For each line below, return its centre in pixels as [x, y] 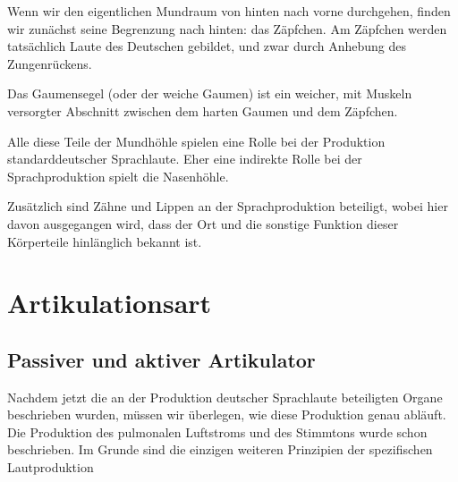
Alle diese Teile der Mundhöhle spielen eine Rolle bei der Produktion [196, 141]
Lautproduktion [51, 467]
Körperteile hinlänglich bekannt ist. [105, 241]
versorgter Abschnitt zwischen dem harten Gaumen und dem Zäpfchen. [203, 110]
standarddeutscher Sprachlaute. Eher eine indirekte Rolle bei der [185, 159]
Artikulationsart [110, 303]
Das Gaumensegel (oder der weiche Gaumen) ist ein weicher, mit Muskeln [210, 93]
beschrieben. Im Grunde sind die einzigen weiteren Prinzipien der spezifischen [220, 449]
